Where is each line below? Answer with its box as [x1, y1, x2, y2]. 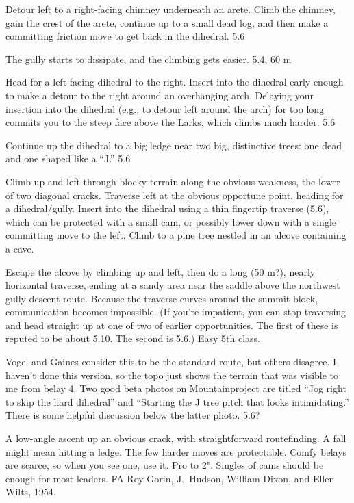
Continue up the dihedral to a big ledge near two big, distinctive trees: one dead [5, 138, 342, 152]
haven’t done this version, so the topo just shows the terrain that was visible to [5, 367, 339, 382]
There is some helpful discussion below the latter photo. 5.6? [5, 408, 260, 422]
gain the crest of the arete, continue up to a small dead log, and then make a [5, 15, 329, 29]
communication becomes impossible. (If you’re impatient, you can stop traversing [5, 305, 346, 319]
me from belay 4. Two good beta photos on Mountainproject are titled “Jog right [5, 381, 346, 396]
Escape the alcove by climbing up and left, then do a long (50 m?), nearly [5, 264, 316, 279]
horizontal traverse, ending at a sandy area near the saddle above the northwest [5, 278, 340, 292]
